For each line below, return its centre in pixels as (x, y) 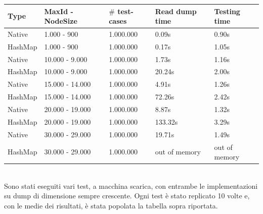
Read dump (176, 11)
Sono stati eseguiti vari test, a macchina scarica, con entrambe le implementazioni (131, 185)
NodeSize (61, 21)
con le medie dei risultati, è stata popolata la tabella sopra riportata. (111, 205)
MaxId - (59, 11)
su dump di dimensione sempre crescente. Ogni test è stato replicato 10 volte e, (127, 196)
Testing (227, 11)
